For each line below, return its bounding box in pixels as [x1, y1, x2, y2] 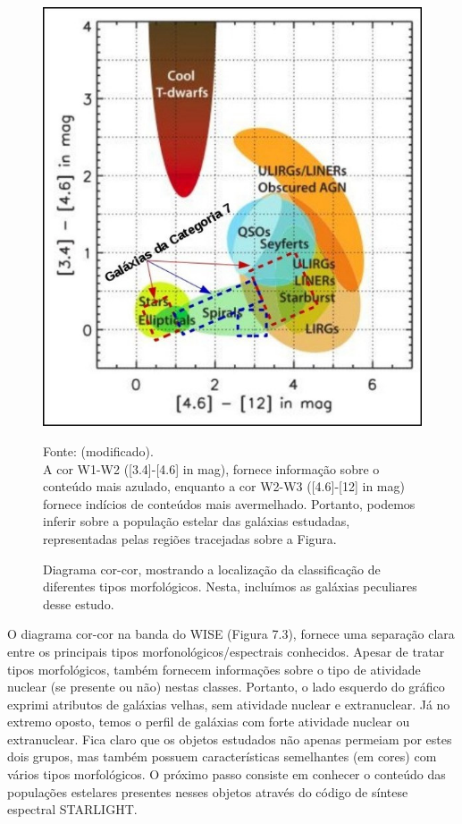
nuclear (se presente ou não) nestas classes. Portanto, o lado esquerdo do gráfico [7, 677, 445, 696]
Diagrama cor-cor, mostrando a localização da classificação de [43, 559, 381, 578]
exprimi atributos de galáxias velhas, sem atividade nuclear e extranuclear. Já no [7, 694, 450, 713]
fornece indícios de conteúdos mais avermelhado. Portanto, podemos [43, 494, 416, 513]
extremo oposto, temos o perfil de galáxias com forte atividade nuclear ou [7, 712, 410, 731]
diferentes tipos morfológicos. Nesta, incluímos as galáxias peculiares [43, 577, 417, 596]
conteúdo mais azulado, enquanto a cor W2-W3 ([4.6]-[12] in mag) [43, 477, 405, 496]
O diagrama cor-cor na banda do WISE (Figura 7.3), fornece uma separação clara [7, 624, 455, 643]
